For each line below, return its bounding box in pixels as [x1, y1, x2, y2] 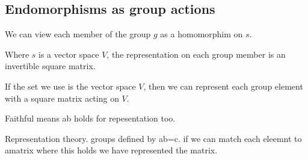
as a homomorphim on [160, 28, 243, 40]
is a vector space [38, 48, 99, 60]
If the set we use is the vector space [5, 79, 136, 92]
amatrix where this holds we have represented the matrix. [5, 144, 218, 156]
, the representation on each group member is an [106, 48, 286, 60]
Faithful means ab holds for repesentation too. [5, 112, 176, 125]
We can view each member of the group [5, 28, 151, 40]
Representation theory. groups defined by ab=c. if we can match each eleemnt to [5, 132, 302, 144]
